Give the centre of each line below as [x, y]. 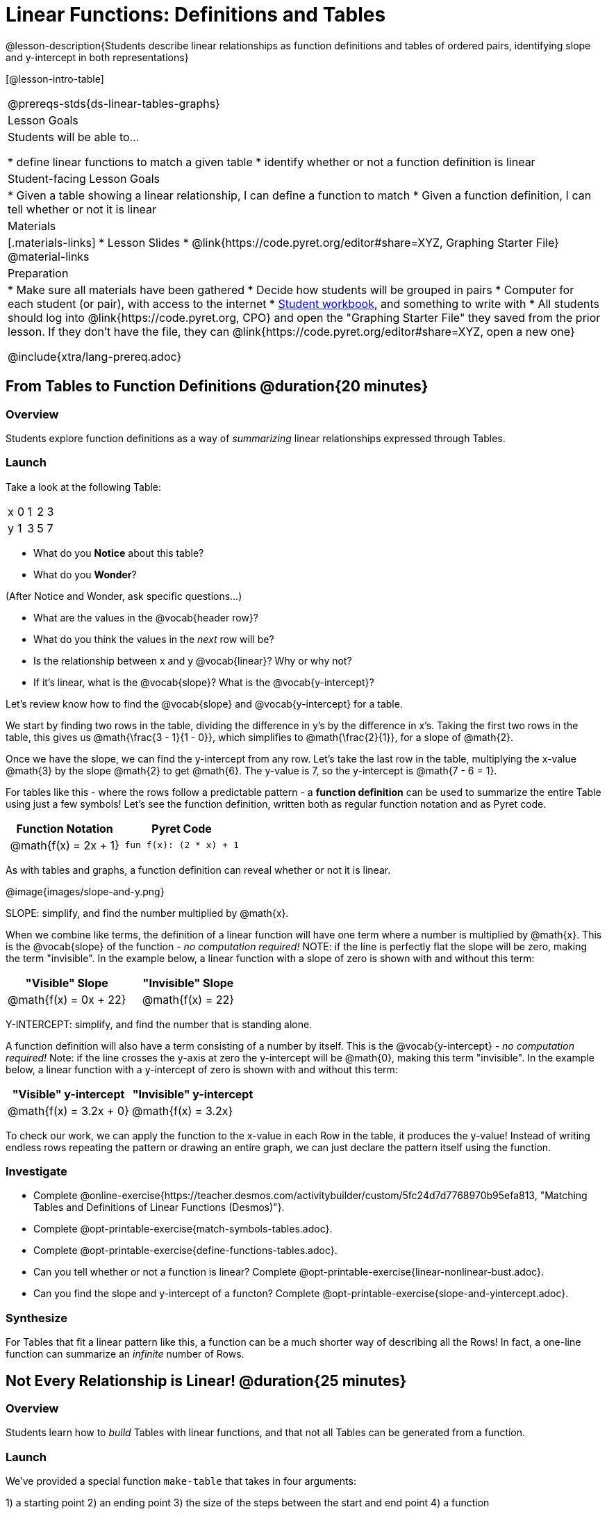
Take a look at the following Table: [84, 487]
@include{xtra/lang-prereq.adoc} [95, 356]
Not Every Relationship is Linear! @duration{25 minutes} [206, 1381]
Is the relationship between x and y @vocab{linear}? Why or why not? [193, 660]
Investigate [36, 1172]
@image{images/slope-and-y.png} [85, 891]
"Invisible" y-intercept [193, 1094]
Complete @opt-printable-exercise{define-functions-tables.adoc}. [185, 1251]
